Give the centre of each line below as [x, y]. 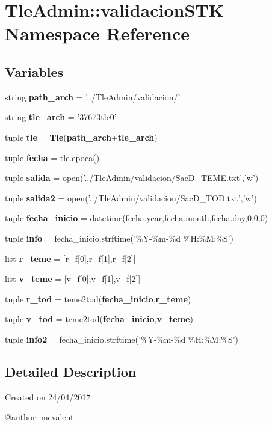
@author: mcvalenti [41, 417]
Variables [34, 71]
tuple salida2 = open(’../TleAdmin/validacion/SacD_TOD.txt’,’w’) [131, 197]
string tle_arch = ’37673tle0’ [61, 117]
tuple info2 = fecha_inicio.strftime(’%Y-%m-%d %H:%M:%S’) [122, 339]
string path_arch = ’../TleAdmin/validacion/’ [93, 96]
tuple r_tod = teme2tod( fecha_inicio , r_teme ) [98, 298]
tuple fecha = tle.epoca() [52, 157]
